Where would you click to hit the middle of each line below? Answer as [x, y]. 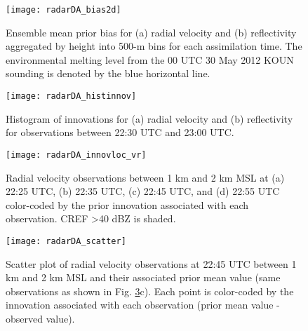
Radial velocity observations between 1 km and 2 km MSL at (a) [145, 177]
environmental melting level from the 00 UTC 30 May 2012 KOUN [150, 59]
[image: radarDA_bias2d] [63, 10]
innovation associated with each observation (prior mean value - [143, 305]
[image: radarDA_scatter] [66, 241]
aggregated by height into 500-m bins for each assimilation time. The [154, 46]
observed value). [40, 318]
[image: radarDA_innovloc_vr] [76, 155]
